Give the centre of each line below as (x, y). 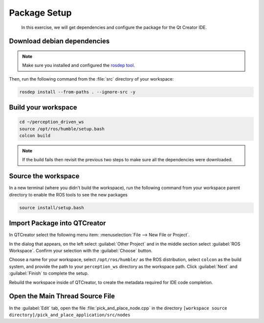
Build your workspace (43, 108)
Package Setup (40, 13)
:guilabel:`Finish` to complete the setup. (49, 273)
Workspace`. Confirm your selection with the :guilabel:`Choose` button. (81, 251)
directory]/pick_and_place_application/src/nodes (70, 315)
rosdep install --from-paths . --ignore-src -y (77, 92)
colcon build (35, 136)
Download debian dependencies (59, 41)
